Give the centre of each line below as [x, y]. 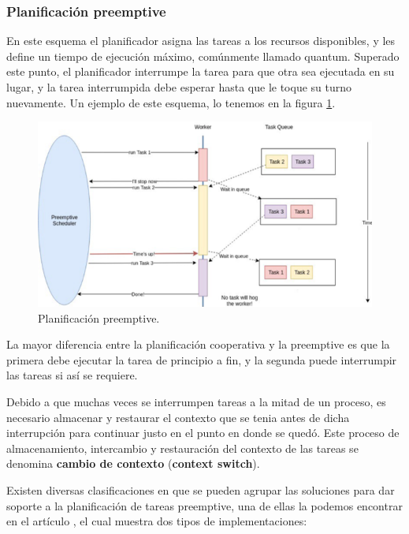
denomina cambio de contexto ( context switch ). [133, 463]
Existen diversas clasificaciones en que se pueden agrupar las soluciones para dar [201, 489]
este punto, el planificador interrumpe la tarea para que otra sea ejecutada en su [201, 71]
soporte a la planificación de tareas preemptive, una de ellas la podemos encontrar [204, 505]
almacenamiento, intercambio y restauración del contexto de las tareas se [182, 448]
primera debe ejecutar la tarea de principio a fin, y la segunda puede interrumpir [202, 359]
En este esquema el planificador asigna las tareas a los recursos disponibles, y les [201, 41]
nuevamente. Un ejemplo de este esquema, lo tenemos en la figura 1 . [171, 102]
